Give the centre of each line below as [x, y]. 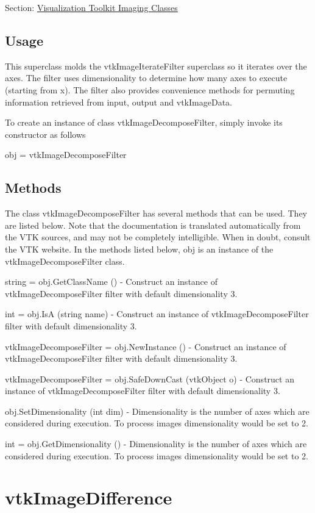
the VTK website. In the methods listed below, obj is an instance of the [139, 249]
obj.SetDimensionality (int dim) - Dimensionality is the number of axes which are [157, 411]
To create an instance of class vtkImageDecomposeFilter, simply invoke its [144, 122]
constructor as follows [45, 134]
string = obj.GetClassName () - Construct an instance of [111, 282]
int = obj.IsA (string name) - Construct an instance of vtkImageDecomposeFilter [157, 314]
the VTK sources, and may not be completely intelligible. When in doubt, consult [158, 237]
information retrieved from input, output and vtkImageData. [119, 102]
